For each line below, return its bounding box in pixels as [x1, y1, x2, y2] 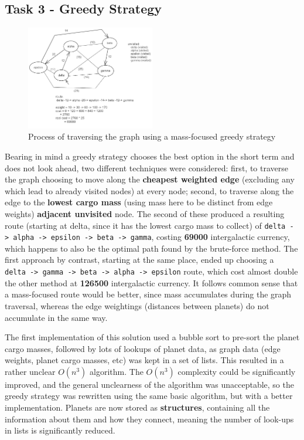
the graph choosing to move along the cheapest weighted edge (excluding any [5, 173, 295, 185]
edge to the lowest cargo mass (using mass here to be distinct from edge [5, 196, 273, 208]
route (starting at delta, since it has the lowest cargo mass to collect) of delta [5, 219, 286, 231]
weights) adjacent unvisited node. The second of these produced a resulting [5, 207, 285, 219]
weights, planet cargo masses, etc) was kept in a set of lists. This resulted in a [5, 354, 284, 366]
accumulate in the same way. [5, 311, 108, 323]
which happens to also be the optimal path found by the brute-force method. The [5, 242, 298, 254]
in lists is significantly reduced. [5, 424, 115, 436]
